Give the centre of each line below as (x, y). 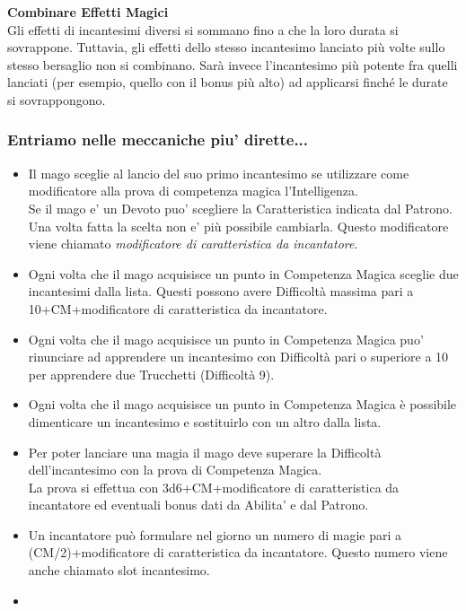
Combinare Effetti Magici (88, 12)
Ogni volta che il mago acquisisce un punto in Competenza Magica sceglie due (243, 273)
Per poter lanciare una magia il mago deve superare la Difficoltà (205, 452)
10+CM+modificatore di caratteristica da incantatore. (178, 308)
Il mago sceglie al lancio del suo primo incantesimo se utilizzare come (219, 173)
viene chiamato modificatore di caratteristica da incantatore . (193, 244)
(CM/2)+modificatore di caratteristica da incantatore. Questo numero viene (238, 552)
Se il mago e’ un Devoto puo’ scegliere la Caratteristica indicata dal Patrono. (240, 208)
